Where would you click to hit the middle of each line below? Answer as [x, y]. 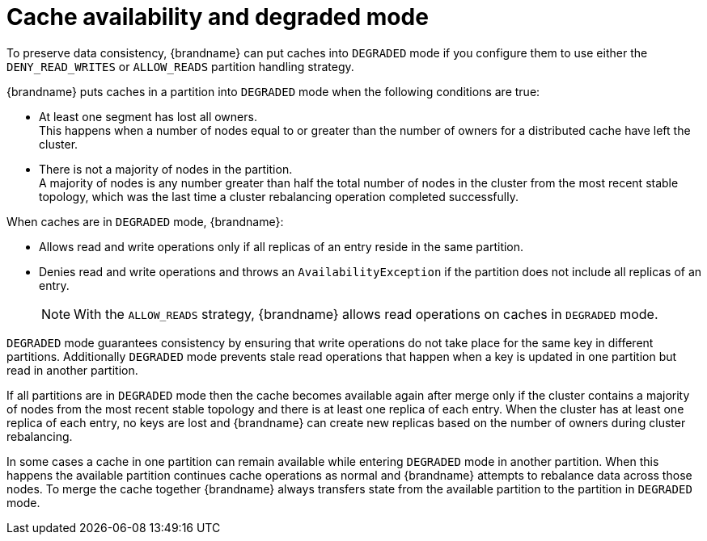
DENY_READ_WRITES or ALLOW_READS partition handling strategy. [180, 66]
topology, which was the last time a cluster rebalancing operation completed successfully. [279, 196]
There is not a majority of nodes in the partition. [166, 169]
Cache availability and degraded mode [218, 17]
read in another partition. [72, 370]
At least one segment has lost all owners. [148, 116]
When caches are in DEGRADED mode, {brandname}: [145, 221]
